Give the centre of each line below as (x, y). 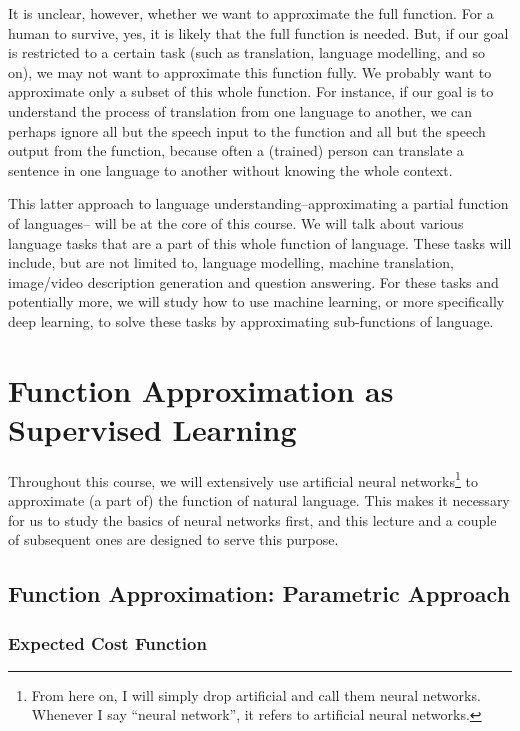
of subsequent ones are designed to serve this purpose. (173, 539)
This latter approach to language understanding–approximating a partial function (258, 203)
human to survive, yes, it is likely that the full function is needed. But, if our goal (258, 32)
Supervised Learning (152, 428)
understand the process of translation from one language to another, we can (240, 110)
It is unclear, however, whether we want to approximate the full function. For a (251, 13)
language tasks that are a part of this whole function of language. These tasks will (260, 242)
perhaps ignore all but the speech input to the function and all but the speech (247, 130)
